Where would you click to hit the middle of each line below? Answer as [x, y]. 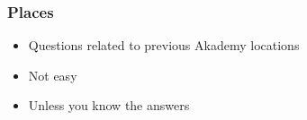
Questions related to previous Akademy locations [164, 45]
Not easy [53, 75]
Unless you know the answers [109, 105]
